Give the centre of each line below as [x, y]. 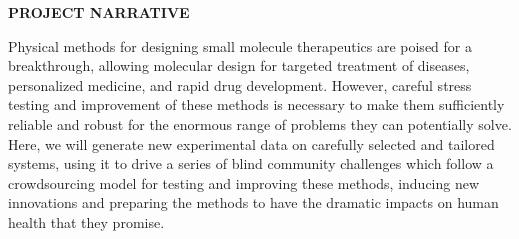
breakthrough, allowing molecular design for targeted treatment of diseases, [239, 65]
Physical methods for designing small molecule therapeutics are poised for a [240, 45]
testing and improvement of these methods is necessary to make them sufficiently [256, 104]
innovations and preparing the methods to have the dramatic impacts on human [253, 202]
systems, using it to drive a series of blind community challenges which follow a [251, 163]
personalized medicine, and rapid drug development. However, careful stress [240, 84]
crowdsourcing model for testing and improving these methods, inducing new [244, 182]
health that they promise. [86, 221]
